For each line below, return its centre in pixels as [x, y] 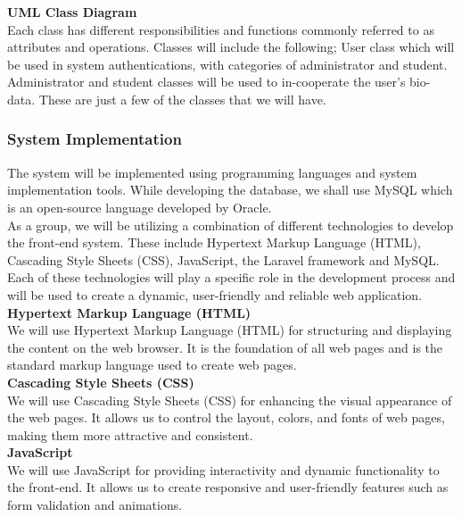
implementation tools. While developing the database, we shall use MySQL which [230, 190]
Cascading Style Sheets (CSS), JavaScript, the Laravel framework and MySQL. [223, 259]
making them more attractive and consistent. [130, 434]
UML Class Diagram [72, 12]
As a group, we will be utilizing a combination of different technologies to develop [231, 225]
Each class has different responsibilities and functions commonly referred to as [221, 29]
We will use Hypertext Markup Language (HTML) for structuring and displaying [230, 330]
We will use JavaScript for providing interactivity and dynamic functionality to [223, 469]
